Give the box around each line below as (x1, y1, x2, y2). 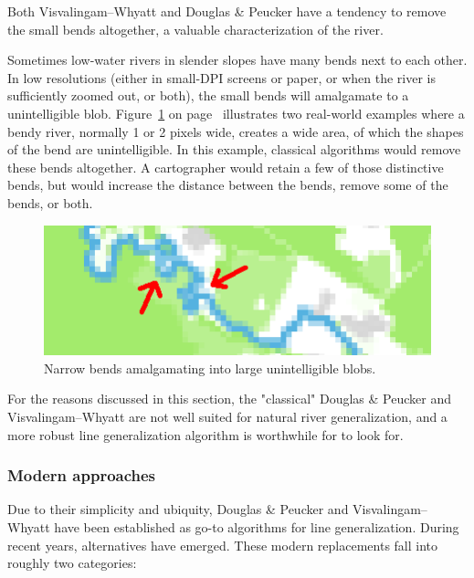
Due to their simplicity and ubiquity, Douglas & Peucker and (7, 499, 349, 519)
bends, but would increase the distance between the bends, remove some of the (7, 175, 448, 194)
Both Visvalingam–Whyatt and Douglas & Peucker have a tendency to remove (7, 2, 447, 20)
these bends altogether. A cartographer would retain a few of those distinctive (7, 157, 444, 176)
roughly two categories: (7, 553, 137, 573)
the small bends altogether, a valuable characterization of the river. (7, 19, 384, 38)
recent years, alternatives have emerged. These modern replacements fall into (7, 535, 438, 554)
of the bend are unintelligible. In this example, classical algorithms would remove (7, 140, 461, 159)
